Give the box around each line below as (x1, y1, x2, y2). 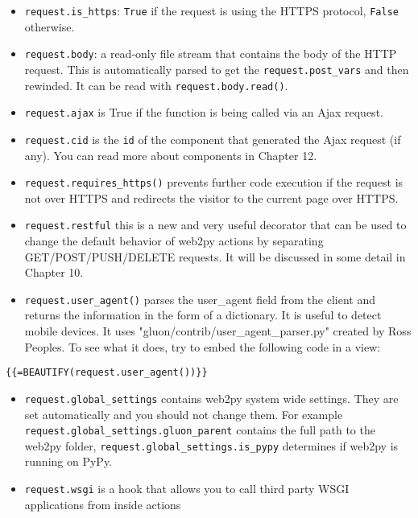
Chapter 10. (24, 264, 84, 281)
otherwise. (24, 18, 75, 35)
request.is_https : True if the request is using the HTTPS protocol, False (24, 2, 399, 18)
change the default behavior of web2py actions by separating (24, 232, 324, 249)
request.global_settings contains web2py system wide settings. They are (24, 389, 399, 406)
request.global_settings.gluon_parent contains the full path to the (24, 421, 375, 438)
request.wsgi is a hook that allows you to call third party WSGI (24, 480, 350, 497)
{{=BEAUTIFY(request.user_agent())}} (6, 367, 208, 379)
